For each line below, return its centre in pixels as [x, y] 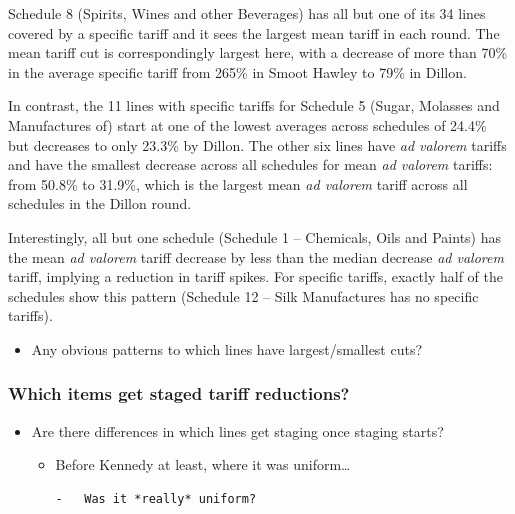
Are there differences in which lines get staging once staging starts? [237, 430]
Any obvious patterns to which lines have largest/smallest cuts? [227, 348]
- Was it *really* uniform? [156, 498]
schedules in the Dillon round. [100, 203]
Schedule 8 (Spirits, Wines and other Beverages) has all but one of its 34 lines [247, 13]
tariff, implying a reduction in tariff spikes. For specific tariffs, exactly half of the [255, 276]
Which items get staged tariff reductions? [179, 393]
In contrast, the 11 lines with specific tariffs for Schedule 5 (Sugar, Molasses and [254, 105]
